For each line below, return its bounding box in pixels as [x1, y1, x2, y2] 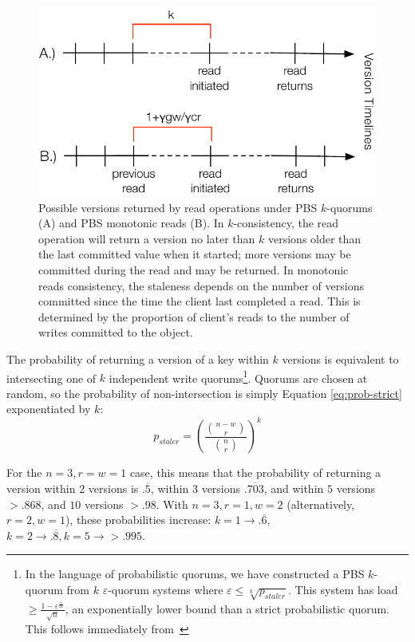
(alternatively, [287, 495, 355, 512]
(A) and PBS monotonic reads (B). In [38, 215, 224, 231]
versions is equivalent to [282, 350, 399, 367]
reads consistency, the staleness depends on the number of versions [38, 277, 364, 293]
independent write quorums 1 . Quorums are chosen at [109, 367, 368, 386]
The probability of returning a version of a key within [6, 350, 269, 367]
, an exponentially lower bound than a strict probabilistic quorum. [65, 600, 390, 616]
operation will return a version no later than [38, 230, 255, 246]
